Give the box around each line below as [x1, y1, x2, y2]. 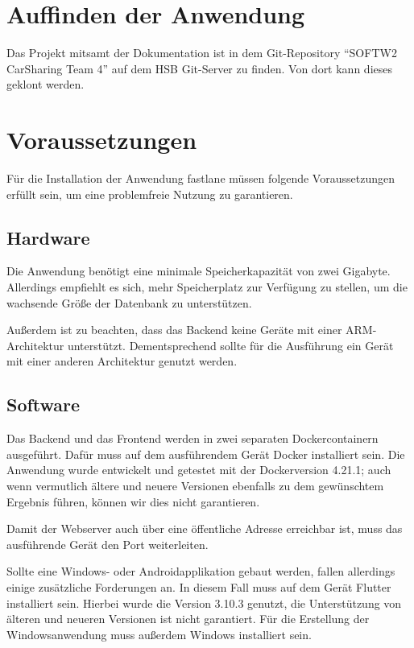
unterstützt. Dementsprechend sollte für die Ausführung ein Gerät [67, 336, 394, 353]
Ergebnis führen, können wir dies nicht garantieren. [6, 493, 260, 510]
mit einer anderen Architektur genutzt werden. [6, 353, 238, 369]
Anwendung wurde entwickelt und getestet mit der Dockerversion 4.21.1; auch [6, 461, 391, 478]
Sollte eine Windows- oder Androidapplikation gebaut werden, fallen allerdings [6, 563, 395, 580]
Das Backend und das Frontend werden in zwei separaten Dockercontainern [6, 430, 379, 447]
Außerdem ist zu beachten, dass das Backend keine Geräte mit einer [6, 321, 342, 338]
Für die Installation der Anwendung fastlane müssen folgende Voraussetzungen [6, 170, 395, 187]
